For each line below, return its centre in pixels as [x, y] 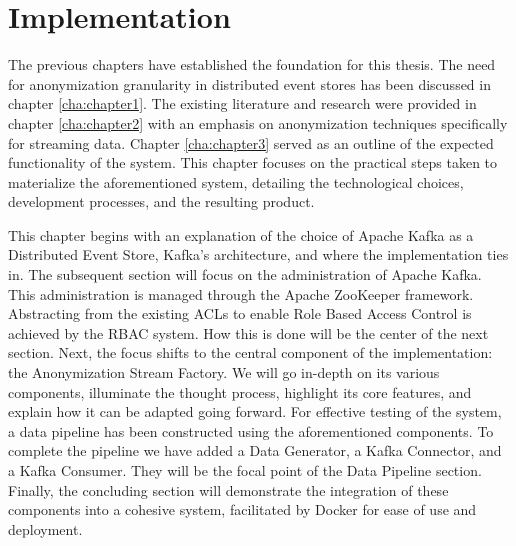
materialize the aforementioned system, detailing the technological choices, [236, 181]
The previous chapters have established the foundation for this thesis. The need [252, 64]
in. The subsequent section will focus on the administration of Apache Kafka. [245, 274]
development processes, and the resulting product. [161, 201]
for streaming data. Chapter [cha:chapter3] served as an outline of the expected [251, 142]
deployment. [45, 528]
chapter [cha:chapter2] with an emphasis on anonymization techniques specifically [258, 122]
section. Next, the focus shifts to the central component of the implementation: [250, 352]
